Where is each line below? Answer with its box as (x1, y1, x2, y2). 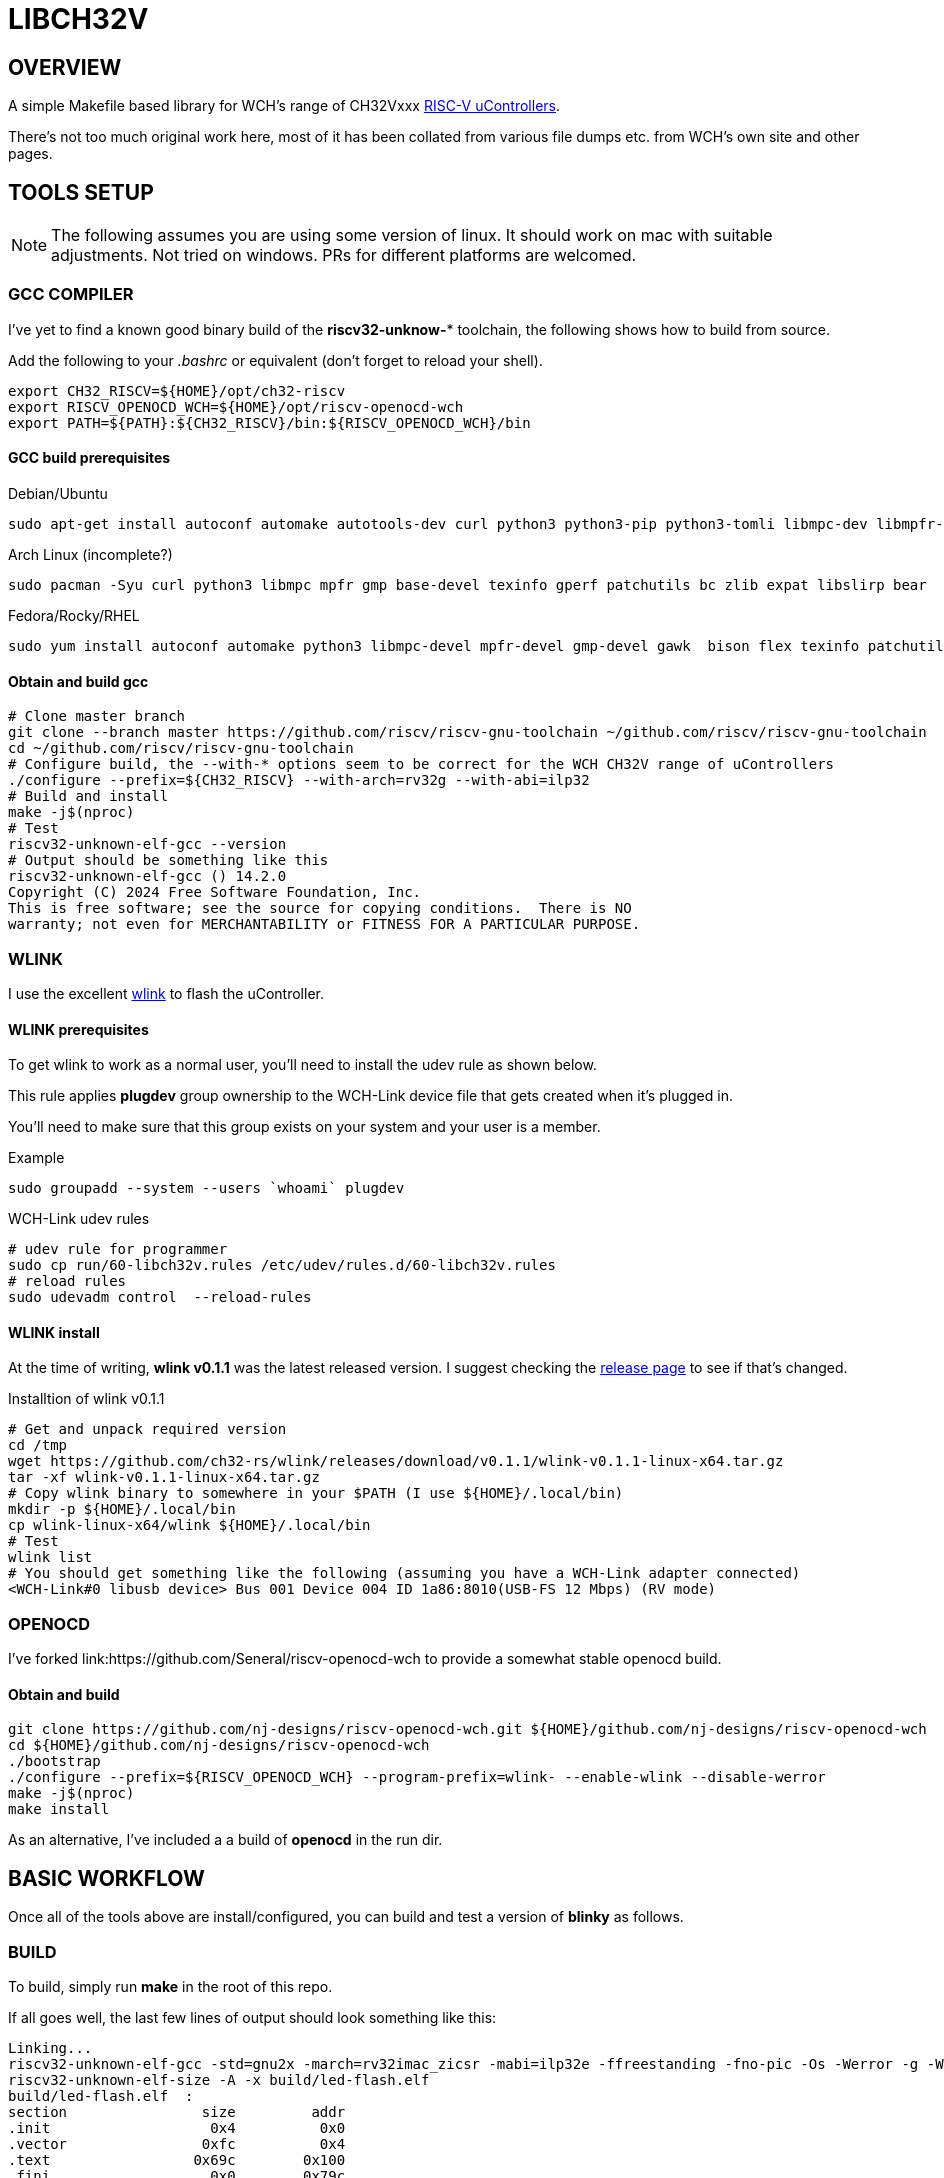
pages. (8, 145, 53, 163)
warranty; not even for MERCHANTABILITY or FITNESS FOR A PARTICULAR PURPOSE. (8, 916, 641, 933)
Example (8, 1149, 65, 1167)
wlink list (8, 1549, 93, 1566)
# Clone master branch (8, 708, 186, 725)
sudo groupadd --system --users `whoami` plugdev (8, 1180, 405, 1197)
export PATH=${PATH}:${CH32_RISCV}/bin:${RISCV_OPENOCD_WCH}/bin (8, 414, 531, 431)
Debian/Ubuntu (8, 484, 108, 502)
